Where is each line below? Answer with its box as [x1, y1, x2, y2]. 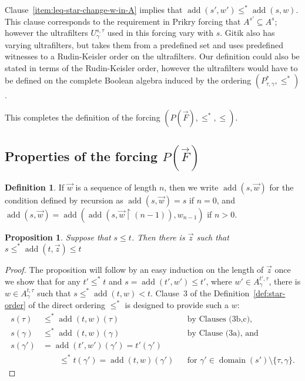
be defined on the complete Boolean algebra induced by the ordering [5, 74, 252, 86]
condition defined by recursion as [5, 193, 123, 206]
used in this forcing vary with [107, 26, 214, 39]
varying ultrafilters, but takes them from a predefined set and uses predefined [5, 38, 283, 51]
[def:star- [253, 286, 286, 299]
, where [206, 275, 232, 287]
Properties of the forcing [5, 147, 158, 165]
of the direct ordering [28, 299, 105, 311]
